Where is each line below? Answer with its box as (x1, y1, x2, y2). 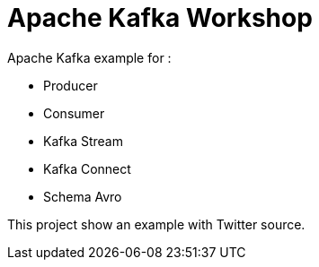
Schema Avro (43, 188, 122, 204)
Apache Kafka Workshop (7, 3, 313, 33)
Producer (43, 77, 98, 93)
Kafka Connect (43, 160, 131, 177)
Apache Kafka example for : (7, 49, 172, 65)
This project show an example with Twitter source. (7, 216, 306, 232)
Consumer (43, 105, 105, 121)
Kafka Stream (43, 133, 123, 149)
